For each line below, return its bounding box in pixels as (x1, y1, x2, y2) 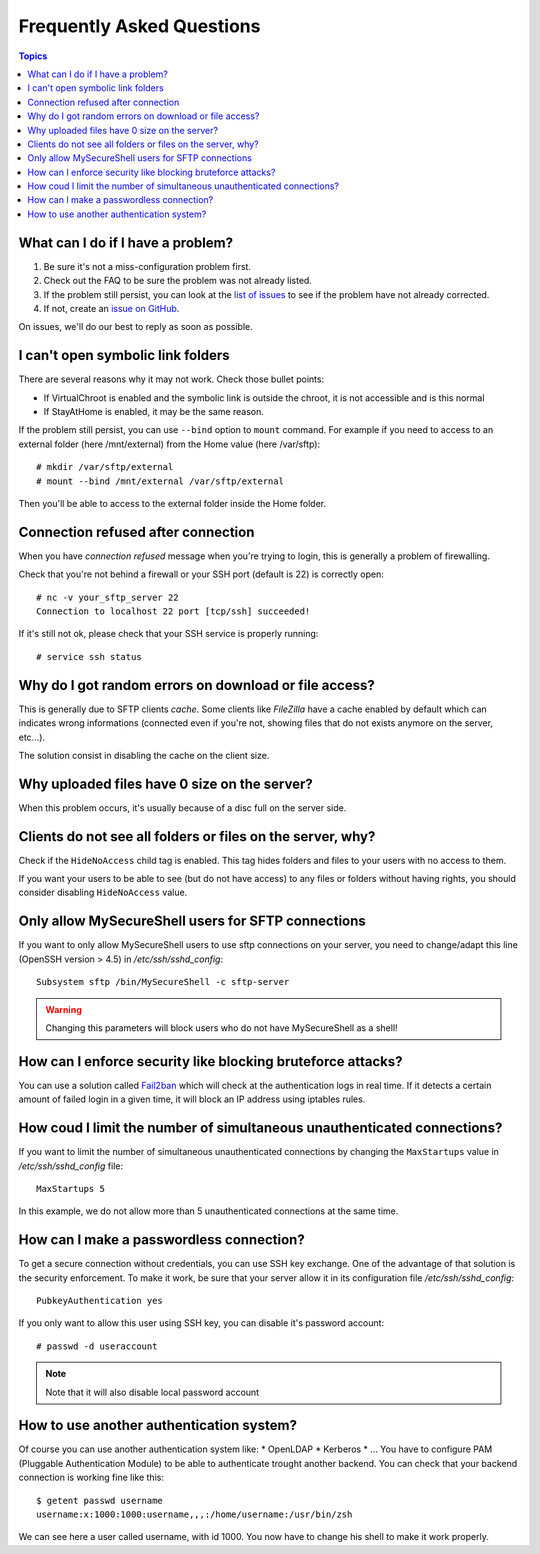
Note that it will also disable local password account (45, 1386, 260, 1398)
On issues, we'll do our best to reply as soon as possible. (18, 321, 254, 333)
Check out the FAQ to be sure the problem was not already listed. (43, 275, 312, 287)
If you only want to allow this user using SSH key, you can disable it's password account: (18, 1317, 385, 1329)
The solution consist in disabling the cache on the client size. (18, 749, 270, 761)
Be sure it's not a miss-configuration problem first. (43, 260, 252, 272)
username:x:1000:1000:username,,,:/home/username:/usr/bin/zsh (36, 1509, 353, 1520)
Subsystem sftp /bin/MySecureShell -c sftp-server (36, 976, 290, 988)
